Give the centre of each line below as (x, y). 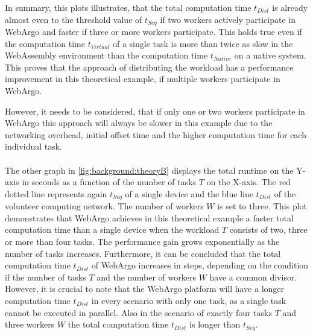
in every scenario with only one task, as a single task (189, 300)
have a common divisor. (253, 277)
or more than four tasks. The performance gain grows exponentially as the (142, 241)
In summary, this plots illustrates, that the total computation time (128, 7)
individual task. (34, 146)
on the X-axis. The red (248, 182)
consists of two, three (268, 230)
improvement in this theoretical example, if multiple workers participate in (143, 79)
